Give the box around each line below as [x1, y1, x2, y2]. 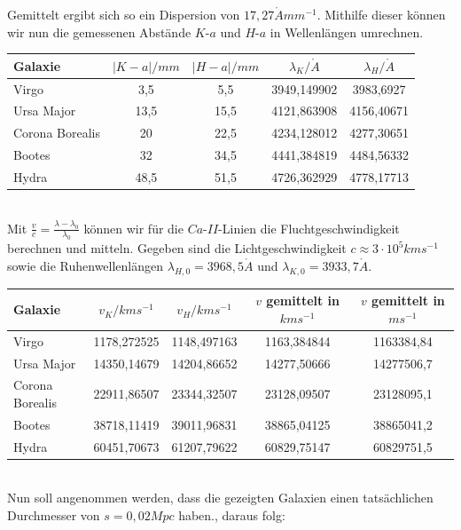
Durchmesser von [7, 505, 100, 524]
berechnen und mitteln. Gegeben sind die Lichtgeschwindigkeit [7, 239, 347, 257]
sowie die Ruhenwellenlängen [7, 256, 164, 274]
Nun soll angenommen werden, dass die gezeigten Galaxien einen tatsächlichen [7, 488, 434, 507]
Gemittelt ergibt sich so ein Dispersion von [7, 5, 240, 23]
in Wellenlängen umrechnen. [270, 22, 424, 41]
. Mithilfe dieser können [316, 5, 446, 23]
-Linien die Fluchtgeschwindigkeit [218, 218, 400, 237]
